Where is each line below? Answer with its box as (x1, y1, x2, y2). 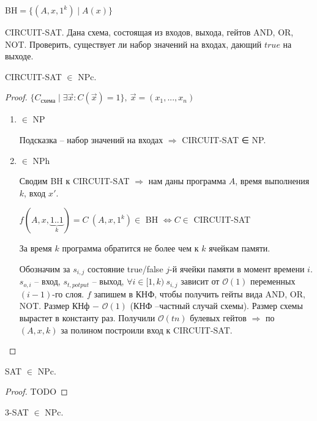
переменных (250, 275, 296, 288)
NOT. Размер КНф (19, 299, 90, 312)
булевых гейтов (190, 311, 247, 324)
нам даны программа (148, 174, 226, 187)
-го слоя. (52, 287, 84, 300)
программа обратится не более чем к (62, 242, 199, 255)
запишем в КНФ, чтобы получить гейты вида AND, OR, (94, 287, 305, 300)
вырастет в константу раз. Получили (19, 311, 155, 324)
